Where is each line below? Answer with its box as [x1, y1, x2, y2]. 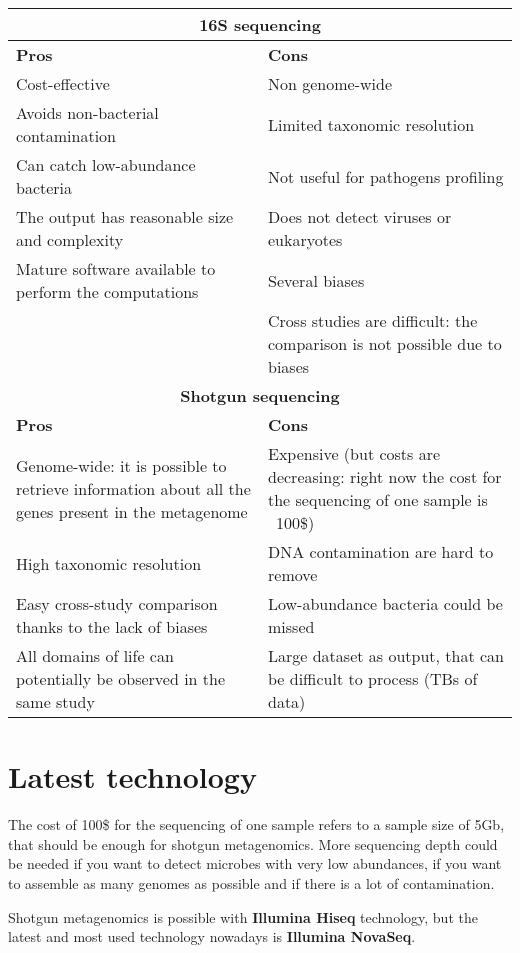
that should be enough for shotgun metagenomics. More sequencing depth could [8, 833, 498, 854]
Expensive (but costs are [268, 442, 441, 465]
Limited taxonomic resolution [268, 112, 475, 136]
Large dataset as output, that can [268, 644, 505, 667]
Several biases [268, 268, 365, 292]
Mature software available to [16, 257, 216, 280]
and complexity [16, 228, 124, 251]
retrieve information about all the [16, 476, 251, 500]
